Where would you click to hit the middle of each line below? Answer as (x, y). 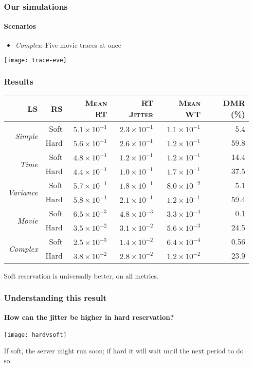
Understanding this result (55, 297)
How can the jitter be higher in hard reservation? (89, 317)
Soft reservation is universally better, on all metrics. (81, 276)
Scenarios (20, 26)
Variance (23, 192)
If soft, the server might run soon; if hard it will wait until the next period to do (124, 350)
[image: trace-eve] (35, 61)
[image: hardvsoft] (35, 335)
